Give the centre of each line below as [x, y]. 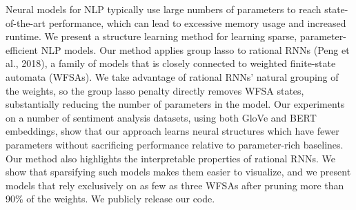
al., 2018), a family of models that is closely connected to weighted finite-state [171, 63]
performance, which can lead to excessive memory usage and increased [197, 22]
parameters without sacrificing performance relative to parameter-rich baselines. [175, 144]
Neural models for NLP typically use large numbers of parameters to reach [164, 9]
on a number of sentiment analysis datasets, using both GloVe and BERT [161, 117]
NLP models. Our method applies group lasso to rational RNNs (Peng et [195, 49]
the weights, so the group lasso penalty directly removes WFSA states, [155, 90]
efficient [22, 49]
